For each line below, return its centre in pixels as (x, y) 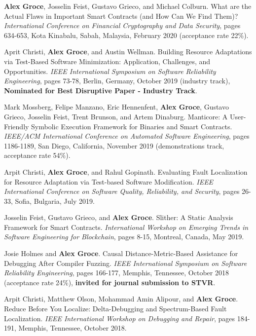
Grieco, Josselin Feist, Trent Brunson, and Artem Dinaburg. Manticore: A (116, 116)
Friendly (17, 126)
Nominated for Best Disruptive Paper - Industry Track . (101, 90)
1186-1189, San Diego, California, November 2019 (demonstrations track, (114, 145)
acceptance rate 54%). (37, 155)
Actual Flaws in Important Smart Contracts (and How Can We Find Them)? (121, 16)
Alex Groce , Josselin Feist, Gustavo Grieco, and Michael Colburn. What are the (128, 6)
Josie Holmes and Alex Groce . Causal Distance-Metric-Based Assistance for (121, 253)
